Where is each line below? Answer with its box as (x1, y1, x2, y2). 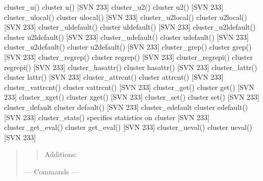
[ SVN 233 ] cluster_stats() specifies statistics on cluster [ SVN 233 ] (4, 111, 210, 122)
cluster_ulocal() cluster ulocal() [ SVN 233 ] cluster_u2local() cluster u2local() (4, 11, 247, 22)
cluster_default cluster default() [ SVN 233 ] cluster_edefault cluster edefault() (4, 101, 248, 112)
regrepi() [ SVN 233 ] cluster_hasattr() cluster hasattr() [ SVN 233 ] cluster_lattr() (4, 61, 257, 72)
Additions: (44, 149, 77, 160)
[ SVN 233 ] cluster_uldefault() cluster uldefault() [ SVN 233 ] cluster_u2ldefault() (4, 21, 256, 32)
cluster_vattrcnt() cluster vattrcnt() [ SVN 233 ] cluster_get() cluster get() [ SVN (4, 81, 254, 92)
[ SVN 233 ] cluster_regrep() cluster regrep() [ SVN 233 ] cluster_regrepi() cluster (4, 51, 253, 62)
